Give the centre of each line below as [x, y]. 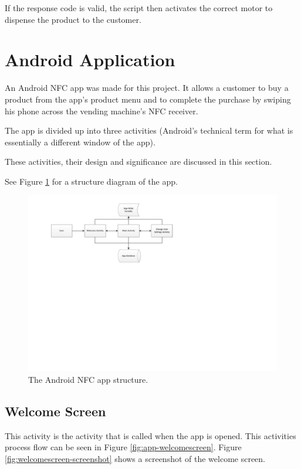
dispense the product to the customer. [73, 19]
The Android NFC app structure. [88, 379]
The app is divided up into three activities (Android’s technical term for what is [149, 130]
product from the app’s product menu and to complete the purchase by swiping [148, 99]
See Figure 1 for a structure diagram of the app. [91, 181]
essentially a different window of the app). [80, 142]
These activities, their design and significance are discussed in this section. [138, 162]
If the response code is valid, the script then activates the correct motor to [139, 8]
